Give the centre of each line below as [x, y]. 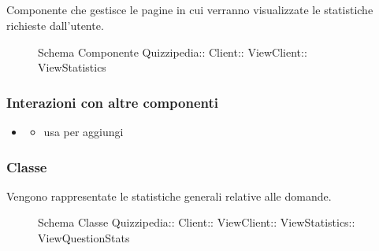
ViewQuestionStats [84, 237]
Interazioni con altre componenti [112, 102]
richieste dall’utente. [55, 25]
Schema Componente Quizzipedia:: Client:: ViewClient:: [173, 52]
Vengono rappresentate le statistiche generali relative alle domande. [169, 196]
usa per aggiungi [84, 131]
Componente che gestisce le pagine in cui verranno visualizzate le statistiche [190, 10]
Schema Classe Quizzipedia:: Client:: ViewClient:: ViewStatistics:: [197, 222]
